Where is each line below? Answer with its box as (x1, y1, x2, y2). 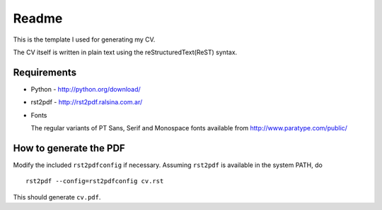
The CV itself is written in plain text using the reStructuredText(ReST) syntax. (13, 48, 238, 56)
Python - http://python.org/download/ (30, 85, 141, 93)
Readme (13, 11, 63, 26)
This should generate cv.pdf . (13, 192, 101, 201)
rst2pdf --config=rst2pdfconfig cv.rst (25, 177, 164, 185)
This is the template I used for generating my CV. (13, 35, 156, 44)
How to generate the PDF (13, 142, 125, 154)
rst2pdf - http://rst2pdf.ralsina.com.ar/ (30, 98, 143, 106)
